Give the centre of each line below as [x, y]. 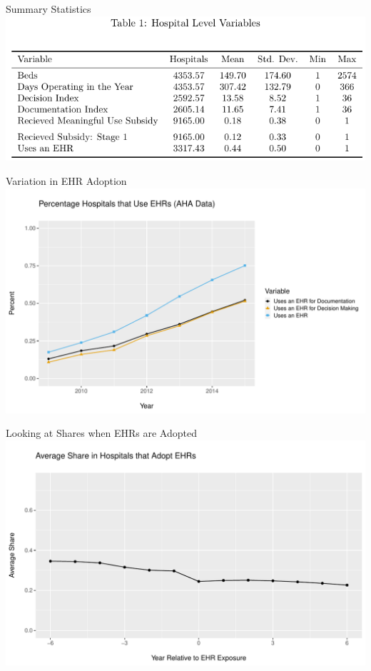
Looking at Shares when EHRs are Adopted [101, 433]
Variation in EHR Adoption [66, 181]
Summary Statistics [49, 9]
